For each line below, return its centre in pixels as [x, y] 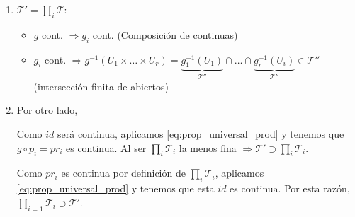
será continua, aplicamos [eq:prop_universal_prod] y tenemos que [201, 134]
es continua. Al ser [106, 147]
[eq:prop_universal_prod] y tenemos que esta [115, 188]
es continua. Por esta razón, [290, 188]
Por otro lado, [47, 110]
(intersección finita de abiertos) [101, 86]
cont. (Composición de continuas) [165, 34]
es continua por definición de [123, 173]
